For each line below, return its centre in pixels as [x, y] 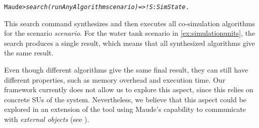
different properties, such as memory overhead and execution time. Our [115, 79]
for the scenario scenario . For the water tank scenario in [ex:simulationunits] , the [130, 33]
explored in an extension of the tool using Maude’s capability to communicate [125, 109]
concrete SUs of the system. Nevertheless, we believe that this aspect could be [125, 99]
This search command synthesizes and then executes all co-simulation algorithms [129, 23]
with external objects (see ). [47, 119]
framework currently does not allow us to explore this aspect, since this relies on [129, 89]
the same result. [29, 53]
